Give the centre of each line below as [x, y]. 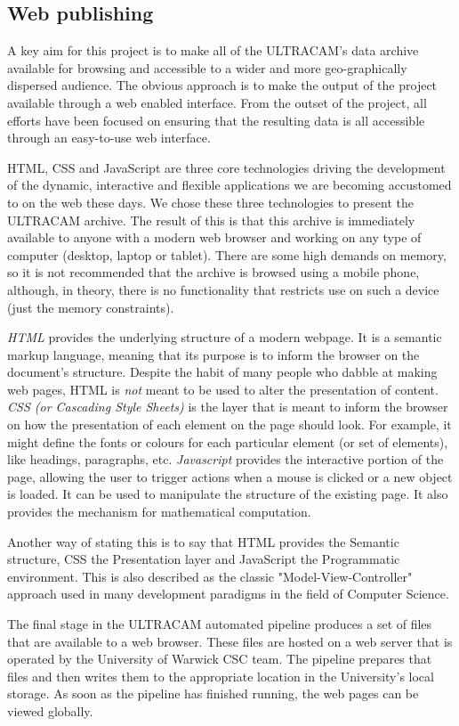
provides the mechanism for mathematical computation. [159, 512]
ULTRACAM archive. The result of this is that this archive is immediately [211, 220]
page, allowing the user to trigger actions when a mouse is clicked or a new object [230, 476]
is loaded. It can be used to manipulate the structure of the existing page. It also [228, 494]
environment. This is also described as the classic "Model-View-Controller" [210, 576]
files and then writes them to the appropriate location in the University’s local [221, 676]
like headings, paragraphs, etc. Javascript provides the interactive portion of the [225, 459]
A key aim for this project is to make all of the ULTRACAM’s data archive [213, 50]
